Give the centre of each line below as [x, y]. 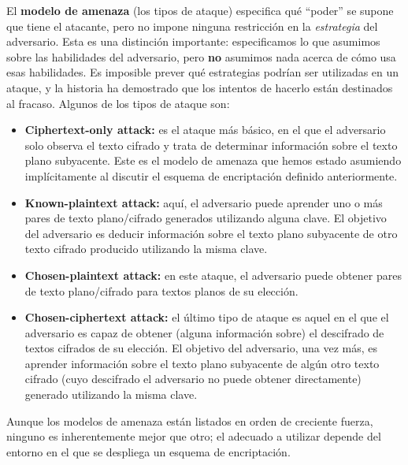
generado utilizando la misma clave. [111, 394]
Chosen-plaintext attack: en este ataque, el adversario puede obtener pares [213, 275]
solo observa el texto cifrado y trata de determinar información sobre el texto [211, 145]
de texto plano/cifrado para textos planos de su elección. [161, 290]
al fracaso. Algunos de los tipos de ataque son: [118, 103]
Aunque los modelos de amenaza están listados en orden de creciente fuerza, [190, 420]
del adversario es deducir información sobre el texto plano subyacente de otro [211, 233]
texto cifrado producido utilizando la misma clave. [146, 249]
